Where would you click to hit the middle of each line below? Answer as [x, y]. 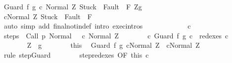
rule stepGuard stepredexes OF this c [76, 54]
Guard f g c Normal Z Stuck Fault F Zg [73, 6]
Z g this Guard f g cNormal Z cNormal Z [113, 45]
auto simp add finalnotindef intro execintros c [97, 26]
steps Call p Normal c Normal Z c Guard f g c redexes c [116, 35]
